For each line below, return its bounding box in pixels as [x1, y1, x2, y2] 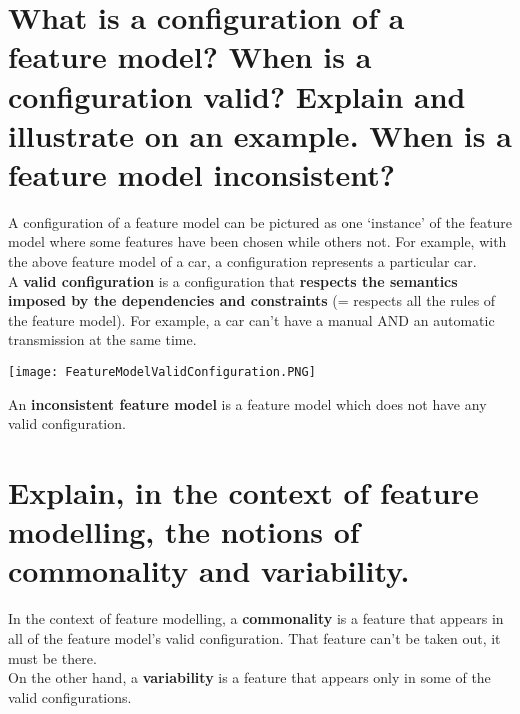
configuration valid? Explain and [8, 75, 466, 116]
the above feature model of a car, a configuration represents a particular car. [8, 251, 477, 272]
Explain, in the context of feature [8, 472, 479, 513]
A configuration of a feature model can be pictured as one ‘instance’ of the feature [8, 211, 512, 232]
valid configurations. [8, 686, 132, 707]
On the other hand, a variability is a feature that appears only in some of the [8, 667, 491, 688]
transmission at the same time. [8, 329, 197, 350]
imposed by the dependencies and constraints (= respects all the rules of [8, 290, 496, 311]
